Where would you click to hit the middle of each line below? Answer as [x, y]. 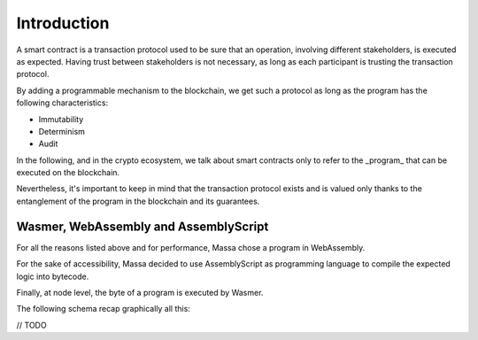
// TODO [32, 325]
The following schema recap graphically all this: [103, 309]
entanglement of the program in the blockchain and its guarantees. [138, 201]
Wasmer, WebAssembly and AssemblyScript [143, 226]
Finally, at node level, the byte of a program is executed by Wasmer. [140, 292]
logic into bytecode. [53, 276]
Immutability [61, 119]
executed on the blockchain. [68, 173]
